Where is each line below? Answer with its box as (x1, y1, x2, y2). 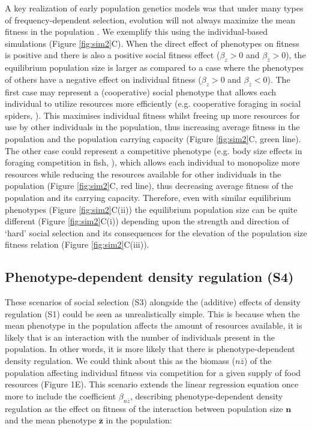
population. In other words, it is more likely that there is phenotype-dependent (5, 342, 295, 355)
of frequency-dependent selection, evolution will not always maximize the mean (5, 13, 295, 26)
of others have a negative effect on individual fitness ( (5, 73, 202, 85)
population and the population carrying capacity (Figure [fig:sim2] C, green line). (5, 132, 301, 145)
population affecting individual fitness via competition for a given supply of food (5, 366, 301, 378)
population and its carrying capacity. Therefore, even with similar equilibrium (5, 191, 291, 203)
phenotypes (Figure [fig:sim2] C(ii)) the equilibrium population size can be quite (5, 203, 298, 215)
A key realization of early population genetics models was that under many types (5, 2, 304, 14)
